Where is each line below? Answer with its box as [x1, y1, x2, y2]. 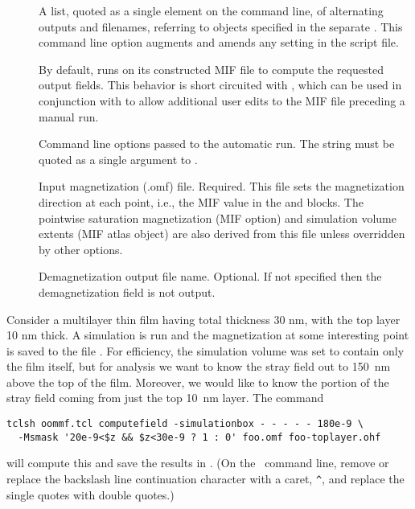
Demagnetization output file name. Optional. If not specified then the [39, 268, 382, 285]
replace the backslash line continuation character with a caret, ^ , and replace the [6, 470, 405, 486]
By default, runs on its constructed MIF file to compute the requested [39, 60, 384, 77]
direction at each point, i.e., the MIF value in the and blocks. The [39, 193, 364, 210]
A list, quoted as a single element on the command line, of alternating [39, 2, 384, 18]
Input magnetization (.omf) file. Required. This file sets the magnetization [39, 178, 405, 195]
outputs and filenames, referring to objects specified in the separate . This [39, 18, 403, 35]
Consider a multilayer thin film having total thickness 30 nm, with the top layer [6, 310, 401, 327]
